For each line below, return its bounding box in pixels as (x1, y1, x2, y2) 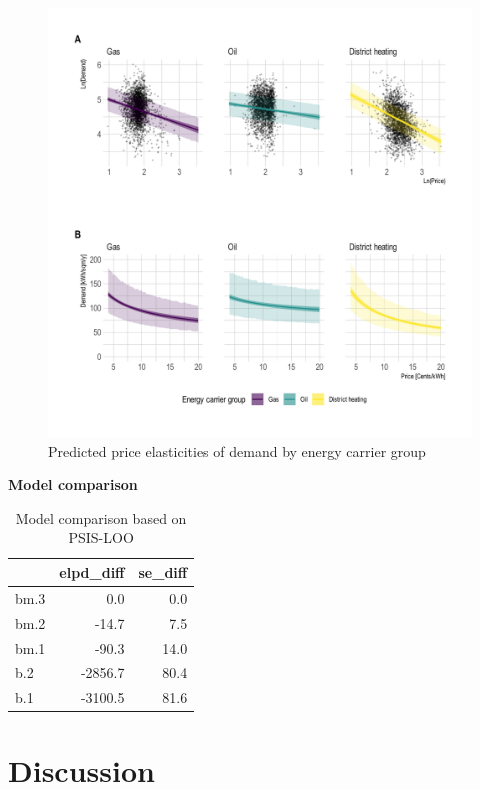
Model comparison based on (15, 507, 187, 528)
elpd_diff (59, 561, 125, 582)
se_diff (138, 561, 188, 582)
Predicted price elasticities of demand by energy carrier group (48, 440, 426, 461)
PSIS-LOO (68, 527, 134, 548)
